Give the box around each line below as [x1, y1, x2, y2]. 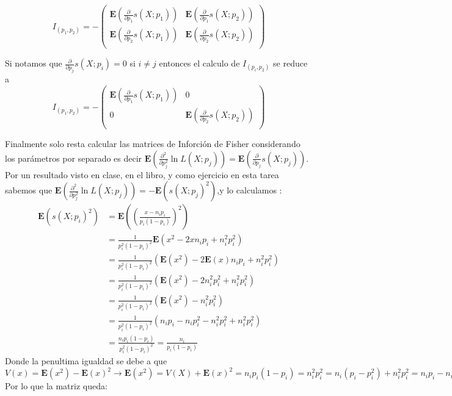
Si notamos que [5, 57, 62, 70]
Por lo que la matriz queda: [5, 380, 108, 392]
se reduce [273, 57, 308, 70]
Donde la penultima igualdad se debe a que [5, 354, 167, 367]
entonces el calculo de [159, 57, 240, 70]
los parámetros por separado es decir [5, 151, 142, 164]
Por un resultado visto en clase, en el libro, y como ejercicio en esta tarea [5, 168, 279, 181]
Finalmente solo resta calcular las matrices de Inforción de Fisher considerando [5, 137, 301, 150]
